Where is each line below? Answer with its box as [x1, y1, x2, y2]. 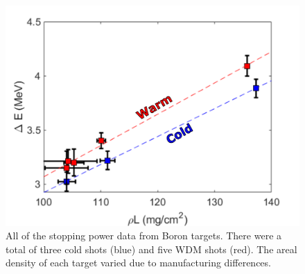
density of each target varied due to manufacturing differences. [6, 255, 271, 270]
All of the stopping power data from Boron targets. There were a [6, 228, 282, 243]
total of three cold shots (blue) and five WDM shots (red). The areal [6, 241, 297, 256]
